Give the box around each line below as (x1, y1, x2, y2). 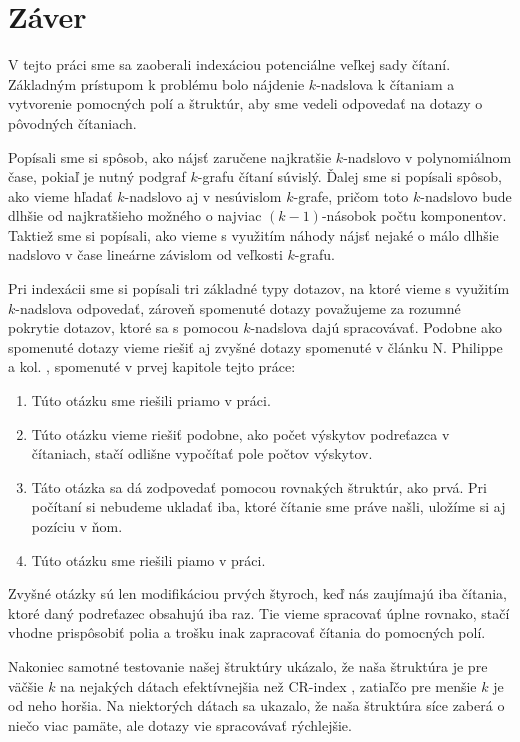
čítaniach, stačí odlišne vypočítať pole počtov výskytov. (31, 443, 373, 464)
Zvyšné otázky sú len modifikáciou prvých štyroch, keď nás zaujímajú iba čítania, (8, 583, 507, 604)
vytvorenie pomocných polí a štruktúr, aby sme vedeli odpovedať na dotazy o (8, 93, 483, 114)
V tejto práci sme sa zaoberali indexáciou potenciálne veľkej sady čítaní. (8, 54, 451, 75)
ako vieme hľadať (8, 185, 113, 206)
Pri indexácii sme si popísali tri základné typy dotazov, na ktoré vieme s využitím (8, 278, 510, 299)
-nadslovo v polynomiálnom (343, 146, 512, 167)
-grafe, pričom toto (293, 185, 409, 206)
